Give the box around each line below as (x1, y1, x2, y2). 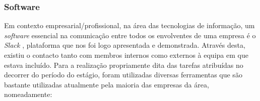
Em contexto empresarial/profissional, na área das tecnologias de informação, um (4, 20, 255, 31)
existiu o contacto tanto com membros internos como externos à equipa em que (4, 50, 248, 60)
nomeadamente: (4, 89, 52, 99)
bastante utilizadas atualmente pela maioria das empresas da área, (4, 79, 209, 89)
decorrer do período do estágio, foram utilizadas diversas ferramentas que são (4, 69, 242, 80)
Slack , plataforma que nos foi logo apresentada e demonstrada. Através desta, (4, 40, 245, 50)
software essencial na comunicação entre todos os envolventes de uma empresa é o (4, 30, 256, 40)
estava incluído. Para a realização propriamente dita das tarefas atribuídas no (4, 59, 243, 70)
